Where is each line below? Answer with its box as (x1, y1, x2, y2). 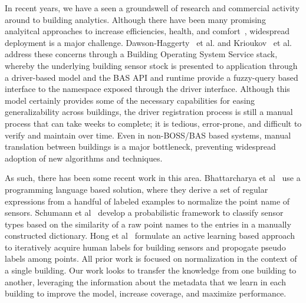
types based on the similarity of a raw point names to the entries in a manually (5, 218, 291, 230)
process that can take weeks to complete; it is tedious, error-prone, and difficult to (5, 117, 302, 129)
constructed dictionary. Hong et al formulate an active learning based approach (5, 229, 295, 242)
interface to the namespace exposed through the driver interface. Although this (5, 83, 290, 95)
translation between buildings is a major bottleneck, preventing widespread (5, 140, 276, 153)
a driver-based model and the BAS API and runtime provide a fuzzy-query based (5, 71, 298, 83)
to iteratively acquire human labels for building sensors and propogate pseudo (5, 241, 286, 253)
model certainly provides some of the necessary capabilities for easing (5, 94, 255, 106)
